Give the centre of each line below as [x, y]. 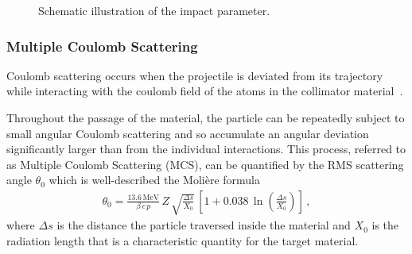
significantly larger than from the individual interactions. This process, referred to [206, 149]
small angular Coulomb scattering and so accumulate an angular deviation [188, 133]
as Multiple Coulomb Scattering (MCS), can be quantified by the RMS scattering [205, 164]
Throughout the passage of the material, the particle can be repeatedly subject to [206, 117]
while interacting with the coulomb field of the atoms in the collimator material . [205, 91]
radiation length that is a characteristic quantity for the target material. [183, 240]
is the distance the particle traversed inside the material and [204, 225]
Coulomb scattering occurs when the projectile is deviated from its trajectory [195, 75]
